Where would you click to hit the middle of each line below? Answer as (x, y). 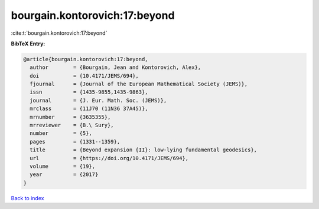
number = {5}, (61, 133)
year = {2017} (64, 175)
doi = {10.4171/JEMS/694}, (84, 76)
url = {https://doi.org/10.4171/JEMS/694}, (109, 158)
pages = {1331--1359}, (75, 142)
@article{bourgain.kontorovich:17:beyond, (86, 59)
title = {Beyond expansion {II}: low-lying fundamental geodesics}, (143, 150)
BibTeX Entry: (28, 44)
